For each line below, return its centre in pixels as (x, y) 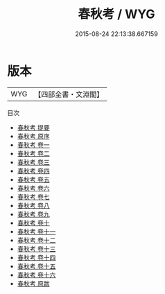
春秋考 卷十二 (36, 240)
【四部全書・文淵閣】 (69, 94)
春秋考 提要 (33, 127)
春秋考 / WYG (116, 14)
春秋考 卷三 (33, 162)
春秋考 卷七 (33, 197)
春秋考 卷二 (33, 153)
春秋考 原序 (33, 136)
